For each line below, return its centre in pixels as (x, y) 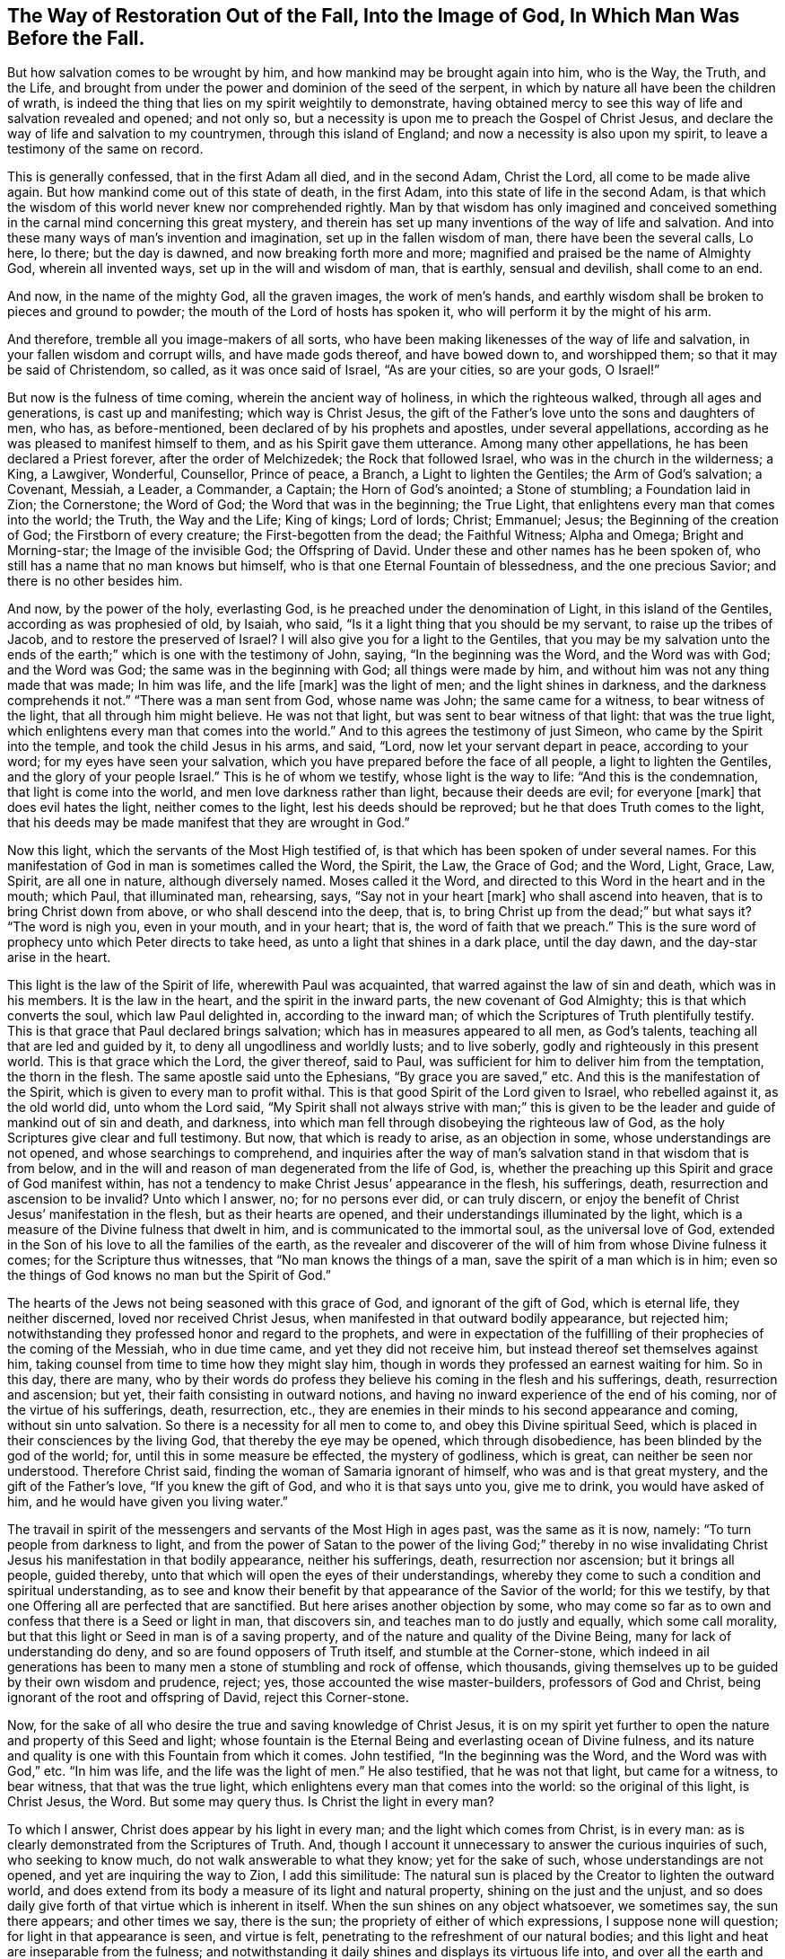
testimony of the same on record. (105, 149)
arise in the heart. (59, 957)
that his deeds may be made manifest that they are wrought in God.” (209, 823)
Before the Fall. (76, 38)
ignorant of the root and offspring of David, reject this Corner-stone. (208, 1698)
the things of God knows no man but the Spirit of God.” (169, 1275)
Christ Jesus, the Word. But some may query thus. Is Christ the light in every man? (251, 1802)
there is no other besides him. (95, 581)
